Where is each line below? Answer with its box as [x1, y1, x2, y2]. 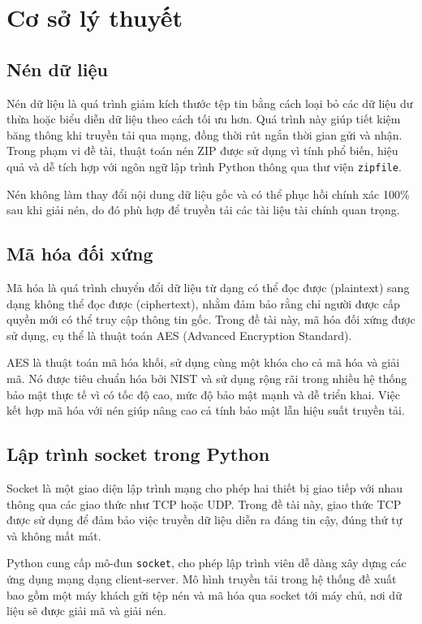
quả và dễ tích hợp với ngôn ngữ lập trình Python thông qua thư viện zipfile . [6, 157, 402, 174]
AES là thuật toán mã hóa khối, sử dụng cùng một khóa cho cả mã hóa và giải [6, 354, 400, 371]
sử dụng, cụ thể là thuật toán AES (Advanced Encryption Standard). [6, 326, 352, 343]
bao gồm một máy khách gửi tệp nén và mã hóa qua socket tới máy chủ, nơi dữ [6, 586, 402, 603]
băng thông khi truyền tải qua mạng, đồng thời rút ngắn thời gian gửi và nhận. [6, 126, 403, 143]
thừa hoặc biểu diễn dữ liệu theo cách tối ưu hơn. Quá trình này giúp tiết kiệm [6, 110, 401, 127]
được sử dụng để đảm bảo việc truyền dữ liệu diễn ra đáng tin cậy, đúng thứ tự [6, 511, 403, 528]
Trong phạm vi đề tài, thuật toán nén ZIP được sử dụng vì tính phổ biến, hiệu [6, 142, 398, 159]
